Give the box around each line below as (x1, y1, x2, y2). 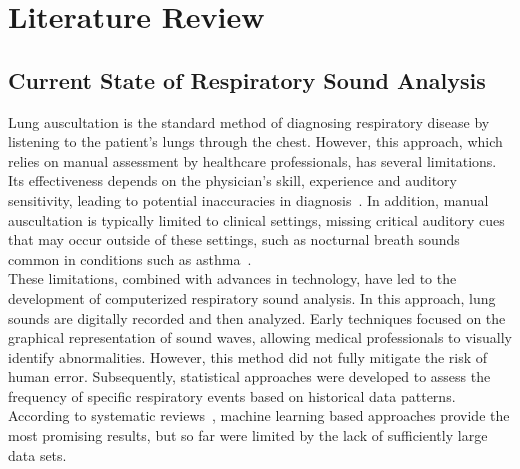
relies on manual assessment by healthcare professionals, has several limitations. (8, 150, 497, 171)
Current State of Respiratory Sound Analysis (8, 64, 486, 95)
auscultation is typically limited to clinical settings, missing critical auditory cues (8, 209, 505, 230)
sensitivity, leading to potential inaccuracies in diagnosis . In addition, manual (8, 189, 489, 210)
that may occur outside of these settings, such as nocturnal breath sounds (8, 229, 460, 250)
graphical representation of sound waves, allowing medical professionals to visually (8, 327, 512, 348)
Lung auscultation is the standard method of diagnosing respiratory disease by (8, 111, 490, 132)
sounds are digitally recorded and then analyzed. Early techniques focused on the (8, 307, 506, 328)
